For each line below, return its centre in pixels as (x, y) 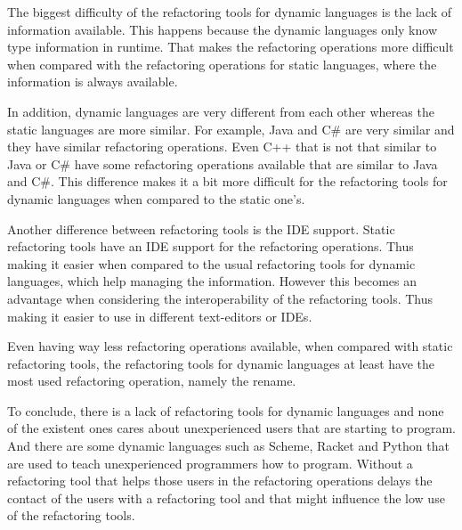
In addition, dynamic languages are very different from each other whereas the (221, 111)
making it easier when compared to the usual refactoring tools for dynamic (211, 263)
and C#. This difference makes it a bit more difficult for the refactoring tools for (227, 181)
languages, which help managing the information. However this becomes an (212, 281)
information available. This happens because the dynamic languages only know (222, 29)
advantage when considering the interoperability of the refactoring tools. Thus (220, 298)
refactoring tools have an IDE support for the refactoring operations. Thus (211, 246)
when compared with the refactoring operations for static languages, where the (222, 64)
